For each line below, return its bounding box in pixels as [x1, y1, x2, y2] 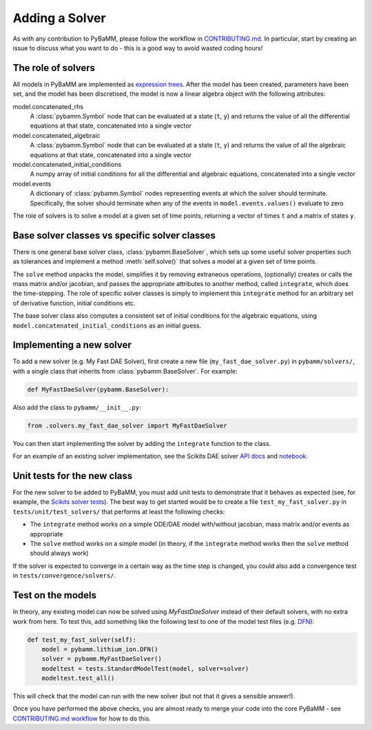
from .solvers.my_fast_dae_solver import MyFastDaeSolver [27, 421, 227, 429]
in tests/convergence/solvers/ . [12, 571, 116, 580]
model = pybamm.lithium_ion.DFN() [41, 645, 158, 653]
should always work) [30, 549, 89, 558]
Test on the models [12, 589, 96, 601]
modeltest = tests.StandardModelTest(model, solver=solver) [41, 665, 249, 672]
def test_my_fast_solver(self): [27, 636, 137, 644]
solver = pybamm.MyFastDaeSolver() [41, 655, 162, 663]
